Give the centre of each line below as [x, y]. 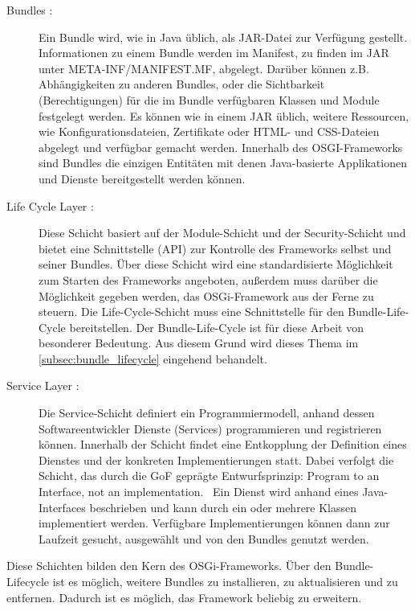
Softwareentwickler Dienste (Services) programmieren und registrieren [210, 428]
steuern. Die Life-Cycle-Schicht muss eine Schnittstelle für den [191, 312]
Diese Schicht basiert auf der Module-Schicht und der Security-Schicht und [222, 233]
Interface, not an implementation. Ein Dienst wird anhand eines [199, 492]
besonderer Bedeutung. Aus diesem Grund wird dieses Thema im [199, 343]
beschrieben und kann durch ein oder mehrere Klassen [223, 507]
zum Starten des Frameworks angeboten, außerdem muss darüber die [208, 279]
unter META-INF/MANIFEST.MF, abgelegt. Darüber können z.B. [204, 68]
